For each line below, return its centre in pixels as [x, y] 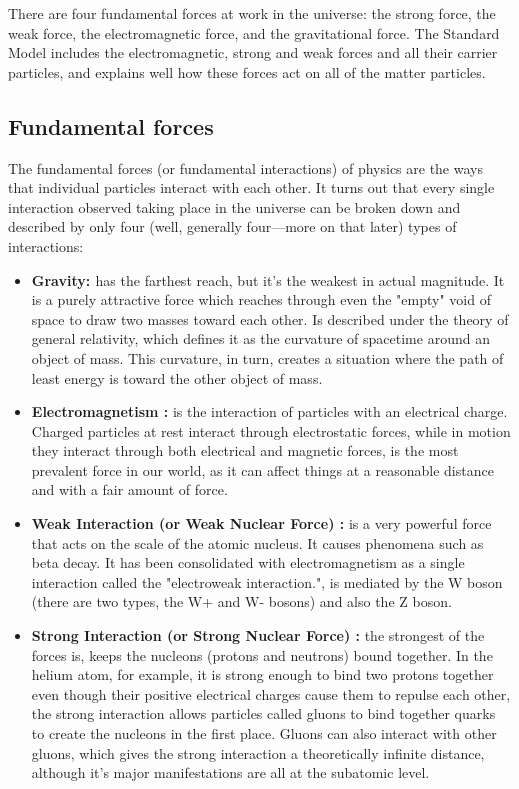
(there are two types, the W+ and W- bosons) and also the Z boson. [241, 601]
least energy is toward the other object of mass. [177, 377]
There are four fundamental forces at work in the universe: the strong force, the [252, 13]
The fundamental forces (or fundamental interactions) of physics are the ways [245, 167]
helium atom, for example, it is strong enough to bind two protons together [262, 674]
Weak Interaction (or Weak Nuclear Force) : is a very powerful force [261, 523]
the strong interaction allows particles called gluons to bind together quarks [263, 713]
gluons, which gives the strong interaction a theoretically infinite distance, [258, 752]
